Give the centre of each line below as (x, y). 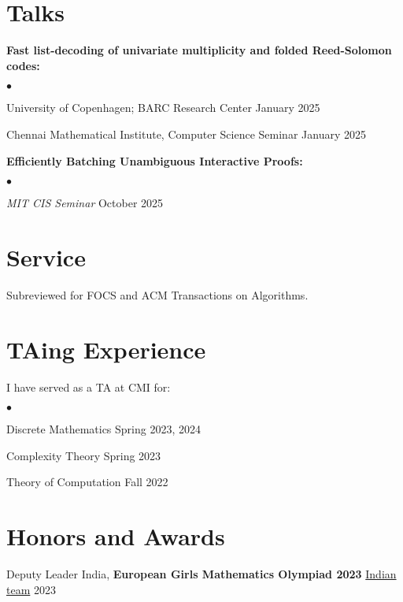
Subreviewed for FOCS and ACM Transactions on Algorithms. (157, 294)
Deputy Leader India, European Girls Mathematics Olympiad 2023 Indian (201, 574)
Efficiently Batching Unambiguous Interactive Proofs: (155, 160)
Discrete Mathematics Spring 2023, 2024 (104, 429)
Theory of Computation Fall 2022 (87, 482)
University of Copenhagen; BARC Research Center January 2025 (163, 108)
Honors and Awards (116, 536)
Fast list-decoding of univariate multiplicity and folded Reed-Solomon (199, 50)
